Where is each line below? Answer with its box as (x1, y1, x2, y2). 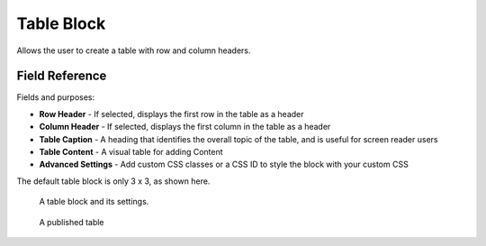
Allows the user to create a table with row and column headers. (16, 45, 251, 56)
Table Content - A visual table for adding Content (39, 147, 224, 158)
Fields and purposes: (16, 92, 95, 103)
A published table (39, 216, 104, 227)
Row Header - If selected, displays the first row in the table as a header (39, 108, 305, 119)
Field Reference (16, 68, 107, 84)
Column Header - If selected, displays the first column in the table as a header (39, 122, 331, 132)
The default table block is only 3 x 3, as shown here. (16, 176, 211, 187)
